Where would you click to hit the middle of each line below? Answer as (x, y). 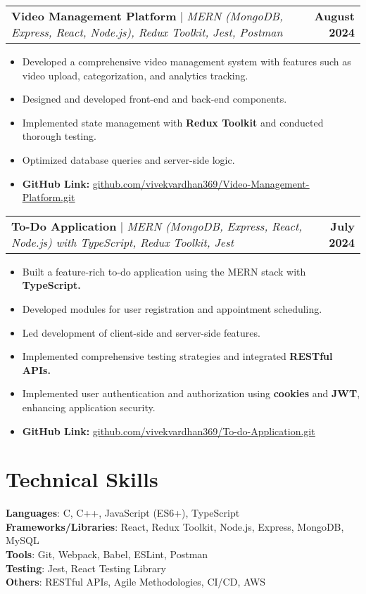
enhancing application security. (89, 407)
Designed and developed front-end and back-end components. (154, 99)
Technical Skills (82, 479)
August (334, 16)
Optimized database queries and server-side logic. (128, 159)
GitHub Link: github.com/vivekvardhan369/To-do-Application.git (169, 431)
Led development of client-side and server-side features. (141, 332)
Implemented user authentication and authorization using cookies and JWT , (191, 393)
